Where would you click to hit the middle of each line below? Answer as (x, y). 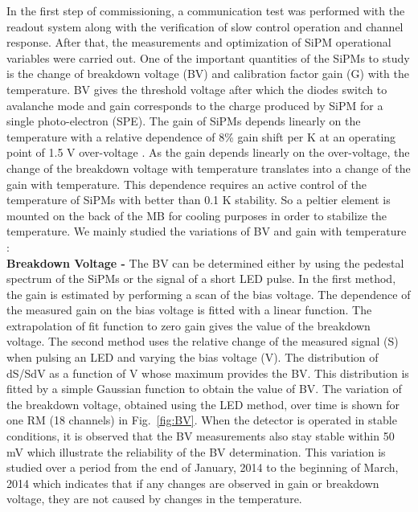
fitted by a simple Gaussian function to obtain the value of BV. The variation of (204, 389)
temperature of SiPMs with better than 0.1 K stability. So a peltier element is (199, 200)
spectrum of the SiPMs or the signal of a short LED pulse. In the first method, (201, 279)
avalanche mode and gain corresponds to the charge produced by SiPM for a (195, 105)
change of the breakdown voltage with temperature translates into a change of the (209, 168)
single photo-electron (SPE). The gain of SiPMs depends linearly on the (184, 121)
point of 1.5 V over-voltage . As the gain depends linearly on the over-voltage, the (208, 152)
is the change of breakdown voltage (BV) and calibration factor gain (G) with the (208, 74)
